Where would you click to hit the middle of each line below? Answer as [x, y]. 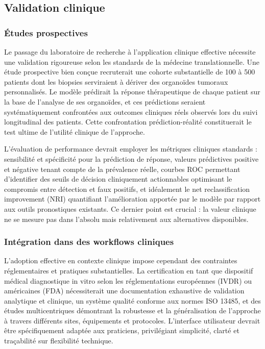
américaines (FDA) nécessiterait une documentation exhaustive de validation [124, 291]
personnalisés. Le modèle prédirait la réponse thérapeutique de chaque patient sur [132, 92]
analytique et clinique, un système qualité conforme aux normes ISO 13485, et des [132, 300]
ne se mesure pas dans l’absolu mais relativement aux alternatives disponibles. [126, 219]
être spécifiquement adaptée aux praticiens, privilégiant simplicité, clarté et [122, 330]
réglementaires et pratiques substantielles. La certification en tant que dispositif [129, 270]
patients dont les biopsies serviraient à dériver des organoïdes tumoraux [116, 81]
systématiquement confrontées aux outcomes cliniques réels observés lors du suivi [131, 111]
